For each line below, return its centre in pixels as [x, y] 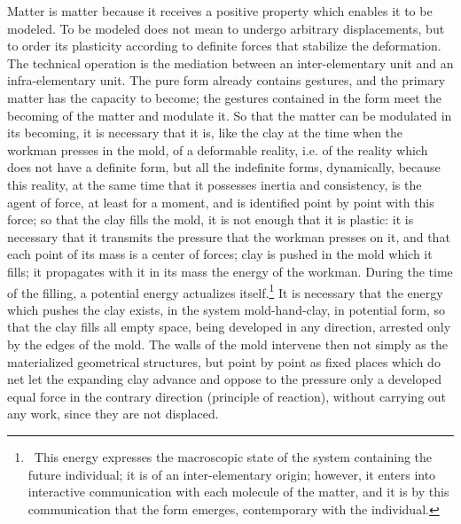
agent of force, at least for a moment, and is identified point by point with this [221, 202]
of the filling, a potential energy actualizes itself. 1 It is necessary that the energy [225, 291]
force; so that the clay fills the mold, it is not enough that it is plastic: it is [211, 219]
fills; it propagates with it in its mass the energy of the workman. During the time [230, 271]
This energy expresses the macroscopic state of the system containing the [233, 456]
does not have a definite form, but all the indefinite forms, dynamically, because [224, 167]
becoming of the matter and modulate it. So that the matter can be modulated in [230, 115]
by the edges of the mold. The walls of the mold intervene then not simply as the [227, 344]
